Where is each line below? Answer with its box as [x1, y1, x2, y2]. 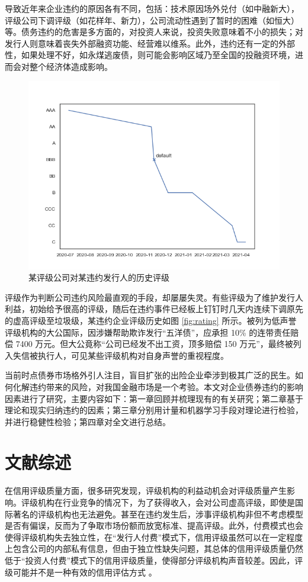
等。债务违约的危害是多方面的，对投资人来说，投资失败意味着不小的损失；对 [5, 25, 303, 38]
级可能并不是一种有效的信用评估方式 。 [5, 565, 157, 578]
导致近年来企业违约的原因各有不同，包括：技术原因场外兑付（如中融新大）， [5, 2, 299, 14]
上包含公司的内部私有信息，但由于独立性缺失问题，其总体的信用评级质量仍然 [5, 542, 303, 555]
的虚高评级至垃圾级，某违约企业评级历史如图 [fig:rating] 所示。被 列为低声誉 [5, 314, 297, 326]
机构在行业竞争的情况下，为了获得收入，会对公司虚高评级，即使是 [37, 496, 295, 508]
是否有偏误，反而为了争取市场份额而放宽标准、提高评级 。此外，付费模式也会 [5, 519, 303, 532]
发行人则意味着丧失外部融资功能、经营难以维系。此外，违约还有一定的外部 [5, 37, 295, 49]
